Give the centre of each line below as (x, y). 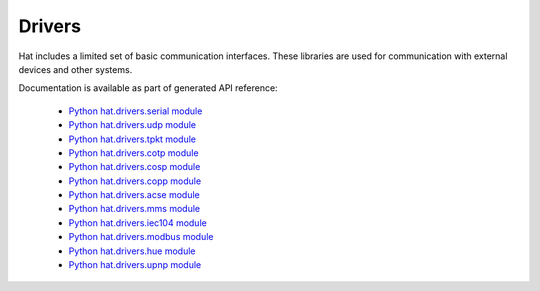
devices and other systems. (75, 69)
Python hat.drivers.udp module (132, 125)
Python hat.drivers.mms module (134, 209)
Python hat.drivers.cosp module (134, 167)
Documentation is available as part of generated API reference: (148, 88)
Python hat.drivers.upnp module (135, 265)
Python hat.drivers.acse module (134, 195)
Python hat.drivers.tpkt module (132, 139)
